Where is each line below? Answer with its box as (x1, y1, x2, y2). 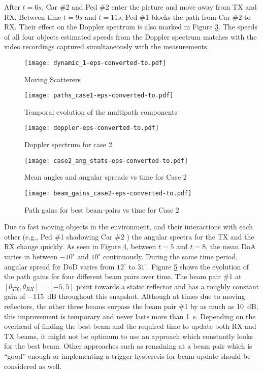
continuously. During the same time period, (103, 251, 238, 261)
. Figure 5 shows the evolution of (147, 261, 249, 272)
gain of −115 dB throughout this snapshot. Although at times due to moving (4, 291, 245, 301)
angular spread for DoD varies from (4, 261, 115, 272)
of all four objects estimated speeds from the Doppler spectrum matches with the (4, 31, 257, 42)
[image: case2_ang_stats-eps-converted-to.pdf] (24, 157, 188, 164)
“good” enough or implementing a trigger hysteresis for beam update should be (4, 350, 251, 361)
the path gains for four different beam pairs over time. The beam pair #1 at (4, 271, 242, 282)
